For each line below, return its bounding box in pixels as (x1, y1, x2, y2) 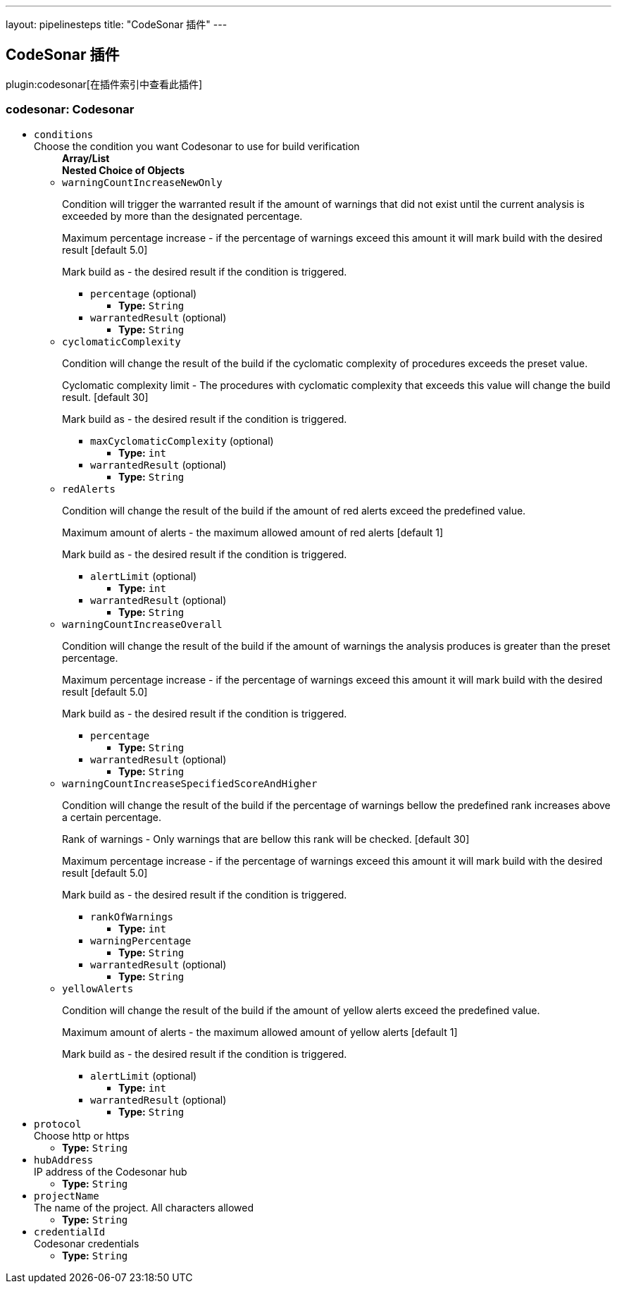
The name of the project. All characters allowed (34, 1201, 254, 1214)
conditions (34, 128, 94, 140)
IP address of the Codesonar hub (34, 1165, 187, 1178)
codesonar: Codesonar (6, 102, 135, 117)
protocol (34, 1118, 82, 1130)
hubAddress (34, 1154, 94, 1166)
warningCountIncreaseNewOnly (62, 176, 223, 188)
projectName (34, 1190, 99, 1202)
